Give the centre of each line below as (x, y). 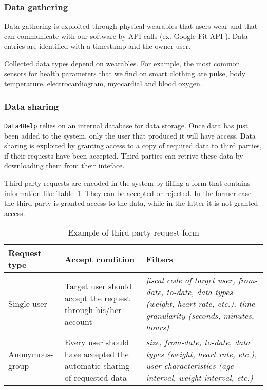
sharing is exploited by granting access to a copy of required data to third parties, (133, 145)
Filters (159, 259)
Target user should (98, 286)
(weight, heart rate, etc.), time (201, 304)
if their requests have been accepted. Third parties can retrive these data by (124, 155)
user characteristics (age (190, 366)
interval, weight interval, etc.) (199, 378)
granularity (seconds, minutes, (200, 316)
